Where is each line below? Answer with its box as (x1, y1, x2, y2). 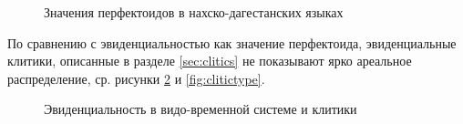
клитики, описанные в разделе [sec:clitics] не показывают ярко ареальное (7, 51, 412, 70)
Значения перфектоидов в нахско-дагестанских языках (44, 3, 344, 21)
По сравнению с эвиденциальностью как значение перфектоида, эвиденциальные (7, 33, 457, 52)
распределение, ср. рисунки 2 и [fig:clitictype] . (7, 68, 265, 88)
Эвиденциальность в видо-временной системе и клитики (44, 99, 357, 119)
